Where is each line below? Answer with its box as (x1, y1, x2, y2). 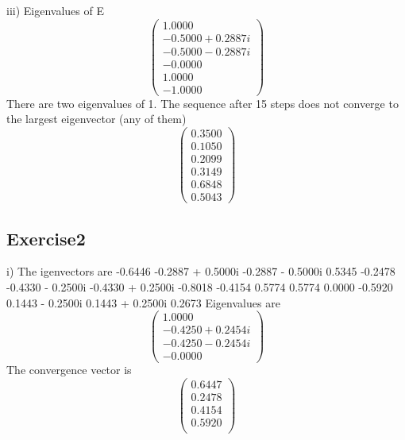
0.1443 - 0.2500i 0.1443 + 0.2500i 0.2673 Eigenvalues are (6, 294, 280, 311)
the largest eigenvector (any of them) (6, 110, 187, 127)
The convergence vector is (6, 361, 132, 378)
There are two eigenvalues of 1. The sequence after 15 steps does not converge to (6, 95, 399, 111)
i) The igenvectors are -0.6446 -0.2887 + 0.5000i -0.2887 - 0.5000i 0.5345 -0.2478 (6, 263, 395, 280)
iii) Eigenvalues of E (6, 2, 104, 18)
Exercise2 (6, 226, 86, 250)
